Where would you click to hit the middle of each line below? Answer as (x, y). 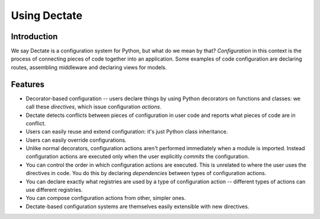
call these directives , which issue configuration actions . (94, 107)
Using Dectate (47, 15)
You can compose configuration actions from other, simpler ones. (106, 198)
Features (28, 84)
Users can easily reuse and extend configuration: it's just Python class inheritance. (127, 132)
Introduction (34, 36)
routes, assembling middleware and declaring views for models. (89, 67)
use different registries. (54, 190)
